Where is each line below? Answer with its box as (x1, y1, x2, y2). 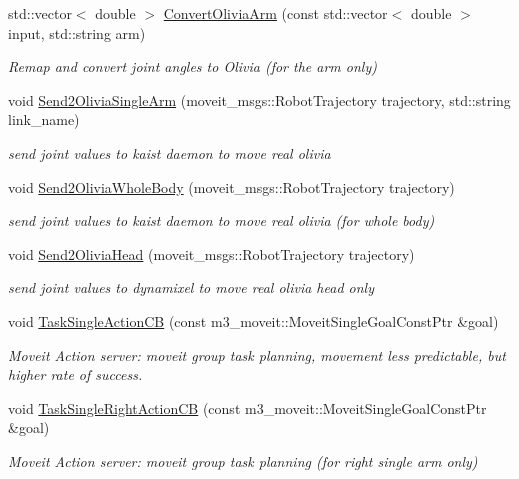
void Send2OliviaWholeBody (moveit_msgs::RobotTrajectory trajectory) (8, 176, 455, 197)
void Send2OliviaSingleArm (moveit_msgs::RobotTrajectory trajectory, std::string (8, 89, 511, 110)
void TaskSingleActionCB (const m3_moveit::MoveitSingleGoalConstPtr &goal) (8, 310, 499, 331)
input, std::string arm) (8, 22, 146, 43)
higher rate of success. (8, 364, 143, 385)
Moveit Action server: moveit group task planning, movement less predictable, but (8, 344, 506, 365)
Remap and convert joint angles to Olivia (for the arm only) (8, 56, 377, 77)
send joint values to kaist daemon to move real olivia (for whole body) (8, 210, 435, 231)
